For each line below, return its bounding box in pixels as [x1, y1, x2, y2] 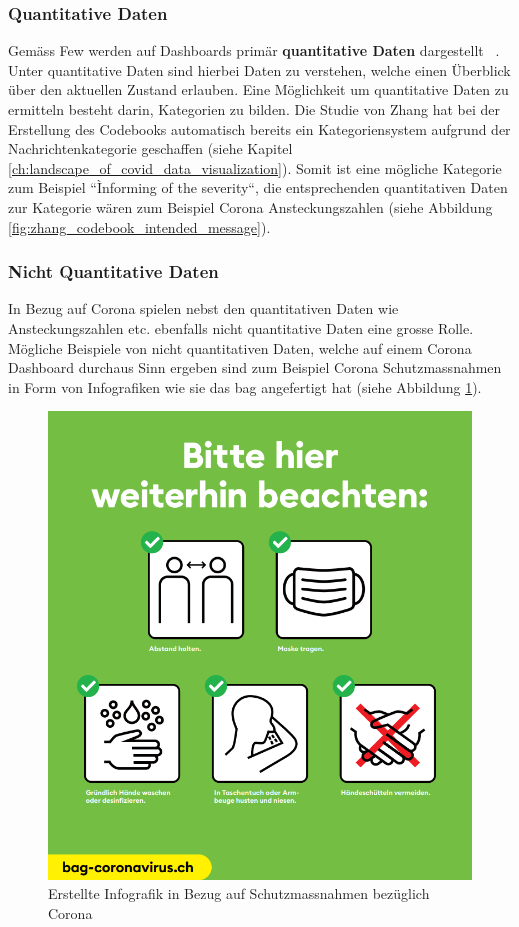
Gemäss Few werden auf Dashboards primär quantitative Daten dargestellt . [8, 40, 500, 61]
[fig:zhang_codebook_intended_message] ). [8, 216, 271, 237]
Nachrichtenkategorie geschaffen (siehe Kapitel [8, 138, 293, 159]
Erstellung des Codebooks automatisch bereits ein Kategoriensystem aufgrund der [8, 118, 511, 139]
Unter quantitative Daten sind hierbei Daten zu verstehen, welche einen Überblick [8, 59, 511, 80]
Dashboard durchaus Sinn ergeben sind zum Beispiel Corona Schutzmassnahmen [8, 357, 502, 378]
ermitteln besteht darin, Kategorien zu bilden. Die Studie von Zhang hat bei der [8, 99, 501, 119]
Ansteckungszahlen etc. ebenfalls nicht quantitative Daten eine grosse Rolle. [8, 317, 474, 338]
